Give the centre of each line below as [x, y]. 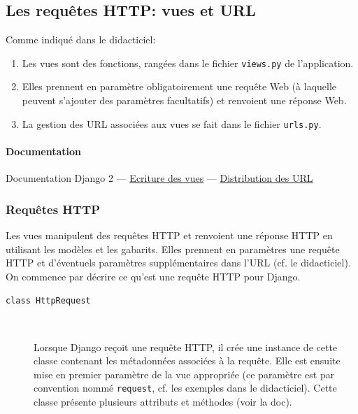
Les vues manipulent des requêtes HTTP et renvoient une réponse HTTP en [169, 235]
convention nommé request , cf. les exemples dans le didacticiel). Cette [185, 388]
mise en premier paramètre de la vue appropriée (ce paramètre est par [184, 374]
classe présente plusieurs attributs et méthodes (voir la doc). [163, 401]
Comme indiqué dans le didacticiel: [81, 40]
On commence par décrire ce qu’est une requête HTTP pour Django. [153, 276]
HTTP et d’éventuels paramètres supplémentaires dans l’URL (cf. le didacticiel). [178, 263]
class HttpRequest [48, 301]
